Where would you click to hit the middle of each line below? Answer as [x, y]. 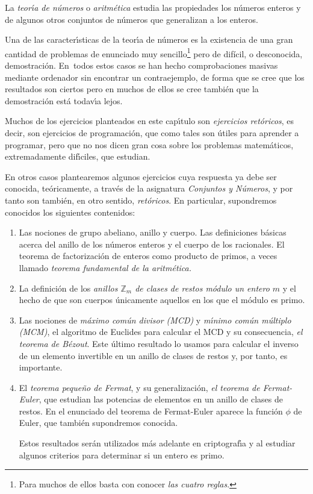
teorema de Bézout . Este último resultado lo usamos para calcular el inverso [159, 343]
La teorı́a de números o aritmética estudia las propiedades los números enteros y [153, 7]
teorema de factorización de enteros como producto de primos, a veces [148, 256]
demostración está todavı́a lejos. [64, 100]
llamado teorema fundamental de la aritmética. [105, 267]
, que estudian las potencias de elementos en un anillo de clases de [161, 399]
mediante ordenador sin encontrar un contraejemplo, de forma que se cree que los [155, 77]
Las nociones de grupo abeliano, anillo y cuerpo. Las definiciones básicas [153, 232]
